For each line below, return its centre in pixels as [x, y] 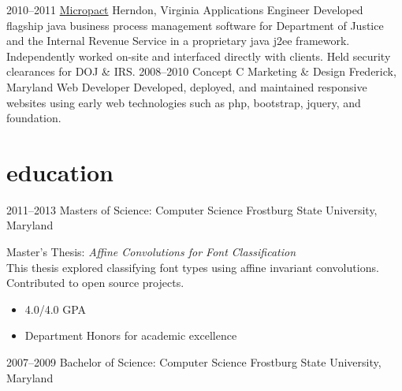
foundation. [34, 118]
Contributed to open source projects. [95, 283]
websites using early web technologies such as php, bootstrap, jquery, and [184, 102]
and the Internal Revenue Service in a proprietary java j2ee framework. [178, 41]
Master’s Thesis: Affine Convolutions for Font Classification [151, 252]
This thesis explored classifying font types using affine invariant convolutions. [193, 267]
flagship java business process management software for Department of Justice [195, 25]
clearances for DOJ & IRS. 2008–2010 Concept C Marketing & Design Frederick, [201, 71]
